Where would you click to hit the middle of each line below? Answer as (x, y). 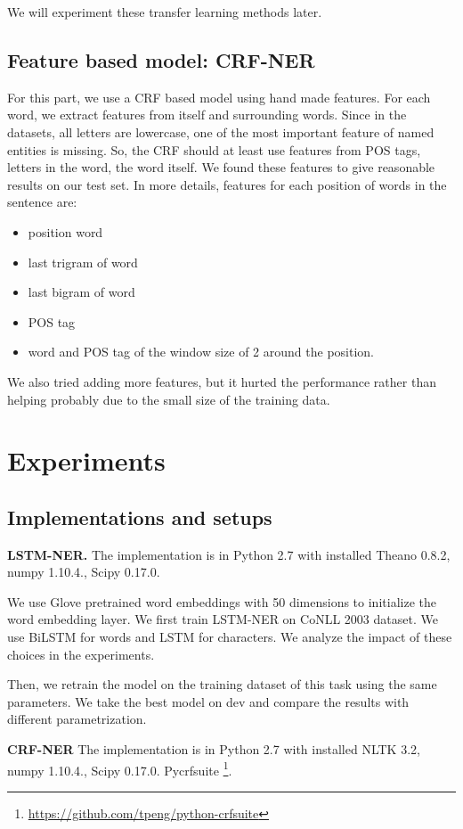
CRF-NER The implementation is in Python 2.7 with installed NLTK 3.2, (214, 749)
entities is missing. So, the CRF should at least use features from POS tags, (214, 149)
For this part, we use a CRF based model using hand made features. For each (219, 97)
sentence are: (42, 202)
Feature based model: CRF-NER (161, 59)
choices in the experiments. (81, 654)
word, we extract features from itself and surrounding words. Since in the (207, 115)
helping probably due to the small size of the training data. (169, 399)
